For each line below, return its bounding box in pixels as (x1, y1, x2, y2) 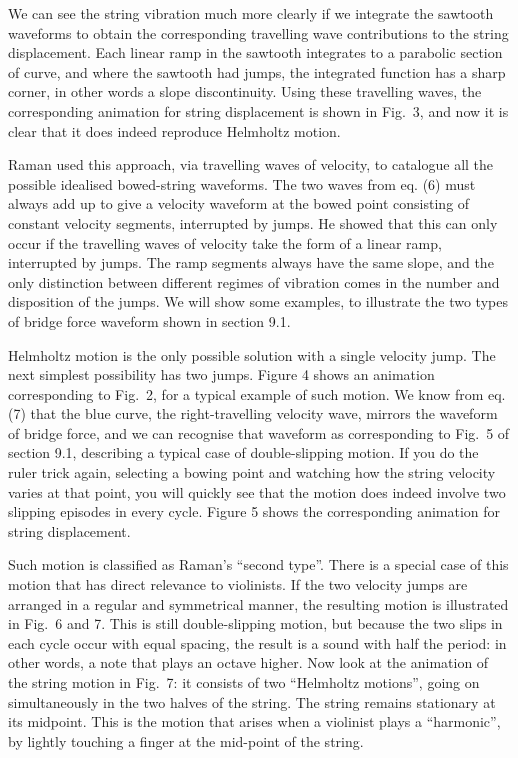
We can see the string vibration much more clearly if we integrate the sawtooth (8, 3, 494, 23)
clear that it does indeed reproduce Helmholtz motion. (8, 120, 341, 141)
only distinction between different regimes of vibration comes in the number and (8, 271, 500, 292)
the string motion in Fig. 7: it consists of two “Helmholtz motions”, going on (8, 672, 480, 692)
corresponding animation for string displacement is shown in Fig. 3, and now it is (8, 100, 509, 121)
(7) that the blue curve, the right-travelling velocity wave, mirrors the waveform (8, 403, 498, 424)
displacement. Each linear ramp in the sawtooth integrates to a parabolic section (8, 42, 503, 63)
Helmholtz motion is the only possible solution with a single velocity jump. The (8, 344, 496, 365)
